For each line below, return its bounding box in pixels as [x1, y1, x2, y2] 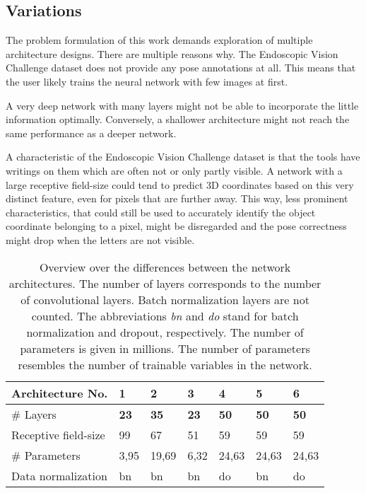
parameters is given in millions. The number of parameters [20, 340, 310, 356]
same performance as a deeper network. [6, 125, 177, 140]
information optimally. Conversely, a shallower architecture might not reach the [6, 112, 350, 127]
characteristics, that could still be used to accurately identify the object [6, 204, 316, 219]
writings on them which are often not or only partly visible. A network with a [6, 163, 343, 178]
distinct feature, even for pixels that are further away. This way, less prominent [6, 191, 348, 206]
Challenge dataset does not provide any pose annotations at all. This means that [6, 60, 356, 75]
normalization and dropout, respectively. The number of [26, 323, 304, 340]
